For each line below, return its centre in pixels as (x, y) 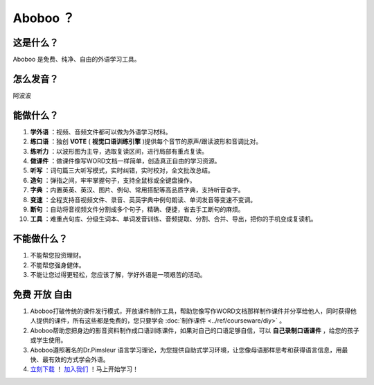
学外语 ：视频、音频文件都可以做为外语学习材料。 (101, 132)
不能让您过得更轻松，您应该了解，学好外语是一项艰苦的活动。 (118, 275)
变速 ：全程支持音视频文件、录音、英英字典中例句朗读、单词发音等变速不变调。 (143, 199)
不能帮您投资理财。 (57, 256)
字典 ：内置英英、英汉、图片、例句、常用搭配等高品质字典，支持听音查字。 (137, 190)
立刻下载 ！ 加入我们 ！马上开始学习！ (84, 369)
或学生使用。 (48, 340)
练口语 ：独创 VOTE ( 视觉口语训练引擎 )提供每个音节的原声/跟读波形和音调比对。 (146, 141)
